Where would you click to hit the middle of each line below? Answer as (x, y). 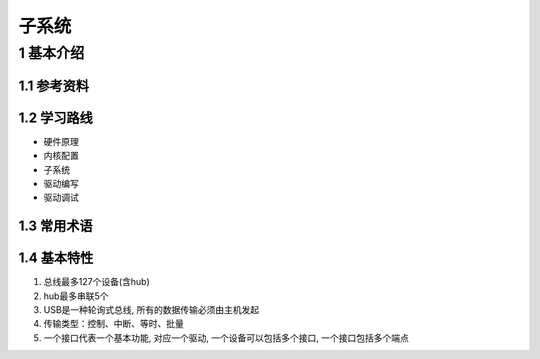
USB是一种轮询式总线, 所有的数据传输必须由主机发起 (151, 309)
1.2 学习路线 (56, 117)
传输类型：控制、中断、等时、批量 (113, 324)
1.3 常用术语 (56, 226)
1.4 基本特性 (56, 258)
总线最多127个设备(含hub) (96, 282)
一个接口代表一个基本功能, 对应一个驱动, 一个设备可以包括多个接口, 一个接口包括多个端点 (226, 337)
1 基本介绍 (51, 53)
